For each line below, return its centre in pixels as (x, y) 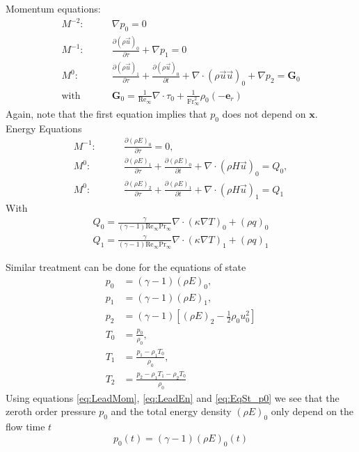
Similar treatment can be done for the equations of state (126, 267)
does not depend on (264, 113)
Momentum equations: (53, 8)
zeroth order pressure (51, 411)
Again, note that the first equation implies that (106, 113)
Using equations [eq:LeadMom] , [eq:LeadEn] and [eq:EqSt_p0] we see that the (173, 397)
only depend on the (312, 411)
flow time (25, 427)
